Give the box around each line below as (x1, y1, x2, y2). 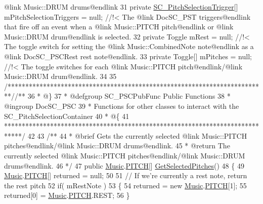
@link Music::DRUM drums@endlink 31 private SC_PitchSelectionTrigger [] (4, 2, 238, 12)
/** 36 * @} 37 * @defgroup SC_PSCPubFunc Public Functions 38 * (15, 91, 231, 101)
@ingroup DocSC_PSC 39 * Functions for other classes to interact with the (4, 100, 239, 111)
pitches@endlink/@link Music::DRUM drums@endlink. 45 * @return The (4, 140, 230, 151)
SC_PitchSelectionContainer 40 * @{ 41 (4, 110, 129, 121)
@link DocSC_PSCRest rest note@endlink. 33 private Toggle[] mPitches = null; (4, 51, 252, 61)
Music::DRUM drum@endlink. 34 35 (4, 71, 117, 81)
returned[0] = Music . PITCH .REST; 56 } (4, 190, 130, 200)
